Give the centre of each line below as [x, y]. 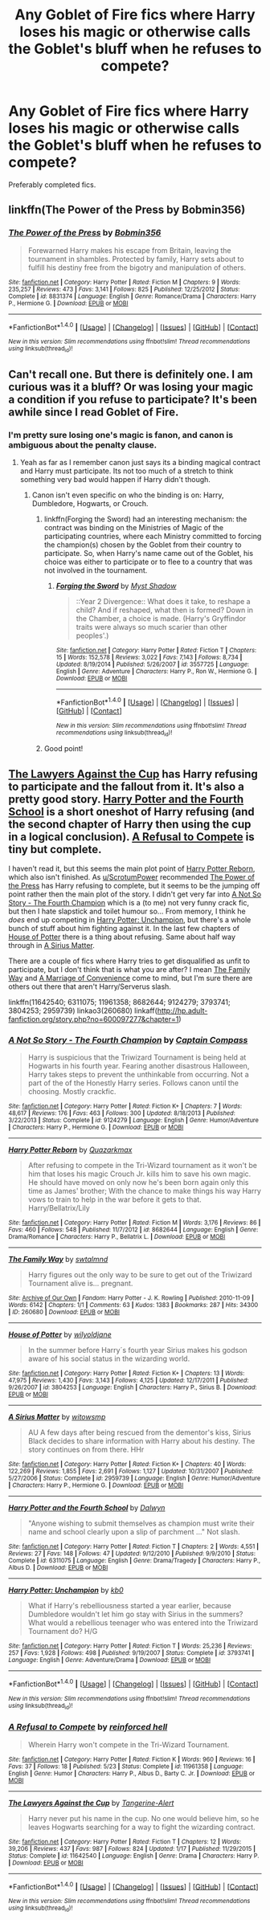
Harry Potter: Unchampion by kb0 [66, 1590]
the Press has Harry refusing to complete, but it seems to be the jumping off [134, 886]
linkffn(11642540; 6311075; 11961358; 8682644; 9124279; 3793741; [119, 1003]
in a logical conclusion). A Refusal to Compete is [131, 837]
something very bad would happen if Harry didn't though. [115, 480]
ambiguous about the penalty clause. [83, 445]
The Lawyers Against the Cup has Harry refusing [133, 774]
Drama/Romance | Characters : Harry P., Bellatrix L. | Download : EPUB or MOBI [117, 1237]
